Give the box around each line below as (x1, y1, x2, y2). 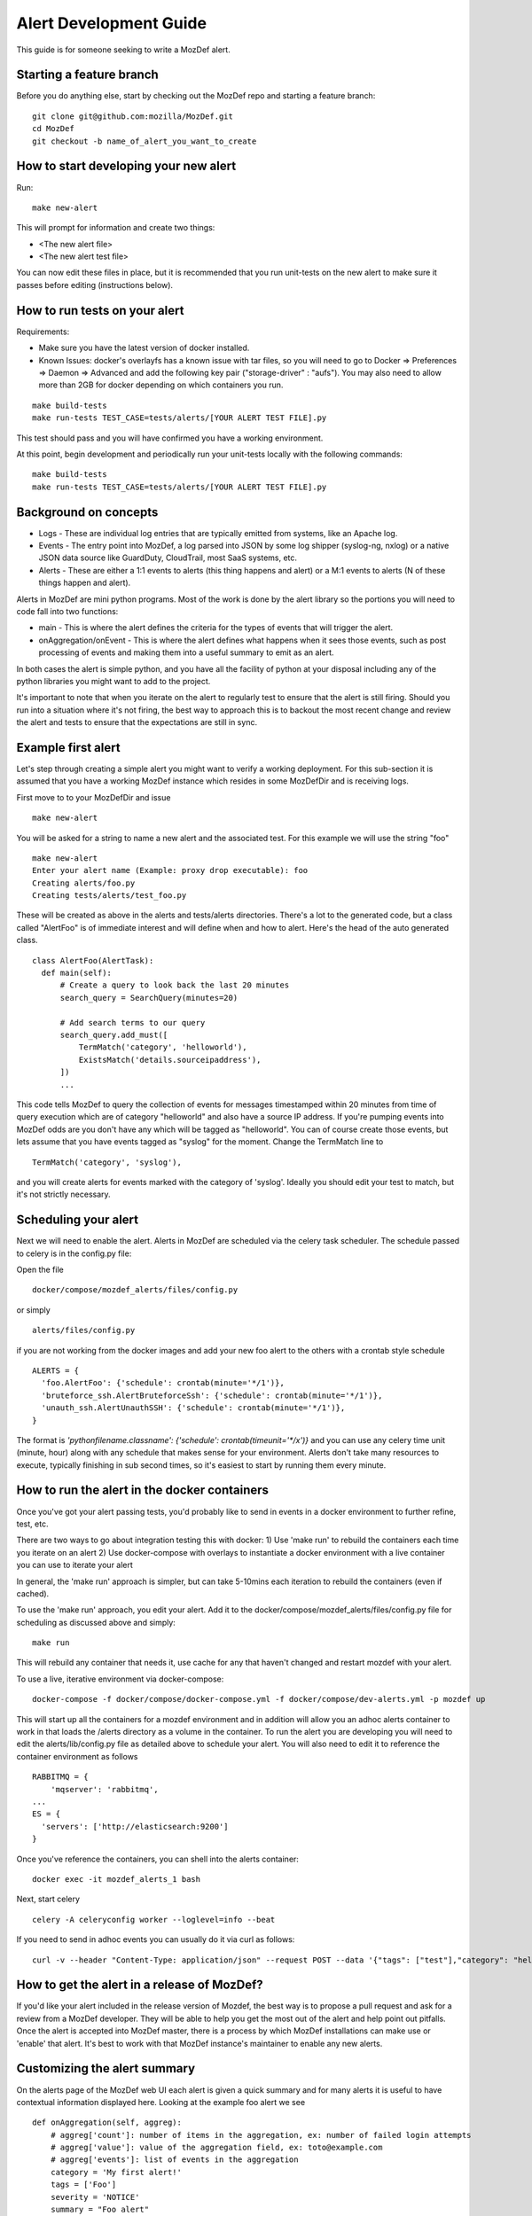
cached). (16, 1588, 50, 1599)
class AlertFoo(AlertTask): (32, 956, 154, 965)
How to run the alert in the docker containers (16, 1483, 270, 1498)
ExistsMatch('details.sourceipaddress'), (78, 1055, 262, 1065)
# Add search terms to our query (59, 1018, 206, 1027)
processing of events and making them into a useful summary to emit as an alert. (38, 647, 334, 658)
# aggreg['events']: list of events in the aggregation (50, 2155, 299, 2165)
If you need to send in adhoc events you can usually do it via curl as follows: (16, 1934, 295, 1945)
